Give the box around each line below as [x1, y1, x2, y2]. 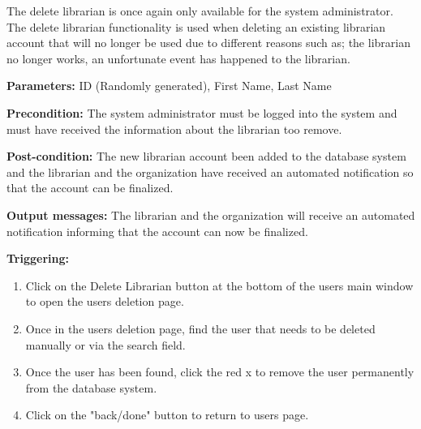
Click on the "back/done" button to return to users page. [25, 406, 309, 423]
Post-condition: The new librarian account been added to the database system [6, 148, 406, 165]
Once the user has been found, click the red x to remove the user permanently [25, 363, 415, 380]
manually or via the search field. [25, 336, 186, 353]
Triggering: [6, 250, 69, 267]
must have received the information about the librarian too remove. [6, 120, 342, 137]
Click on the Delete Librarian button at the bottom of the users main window [25, 277, 414, 294]
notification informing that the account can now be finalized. [6, 222, 308, 239]
